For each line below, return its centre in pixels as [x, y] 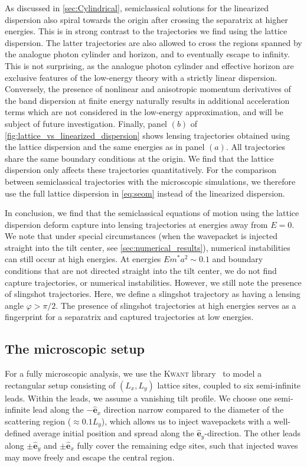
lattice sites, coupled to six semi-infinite [229, 385]
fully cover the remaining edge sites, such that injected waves [187, 445]
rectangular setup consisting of [60, 385]
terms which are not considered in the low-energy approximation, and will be [144, 112]
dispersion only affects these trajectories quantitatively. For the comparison [141, 170]
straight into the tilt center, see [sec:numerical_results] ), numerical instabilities [148, 247]
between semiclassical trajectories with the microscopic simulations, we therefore [150, 181]
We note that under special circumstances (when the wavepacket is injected [141, 236]
